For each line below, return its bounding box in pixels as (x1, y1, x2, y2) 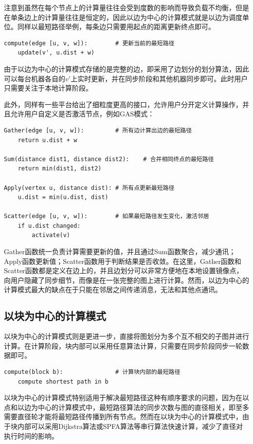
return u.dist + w (18, 136, 77, 144)
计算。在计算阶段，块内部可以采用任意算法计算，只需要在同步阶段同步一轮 (4, 340, 242, 351)
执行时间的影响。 (4, 430, 58, 441)
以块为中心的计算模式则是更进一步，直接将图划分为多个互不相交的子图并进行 (4, 331, 249, 341)
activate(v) (32, 232, 71, 239)
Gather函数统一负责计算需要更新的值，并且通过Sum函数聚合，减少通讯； (4, 246, 236, 257)
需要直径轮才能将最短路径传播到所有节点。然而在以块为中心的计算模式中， (4, 411, 242, 422)
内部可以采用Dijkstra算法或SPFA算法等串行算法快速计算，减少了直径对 (17, 421, 243, 431)
